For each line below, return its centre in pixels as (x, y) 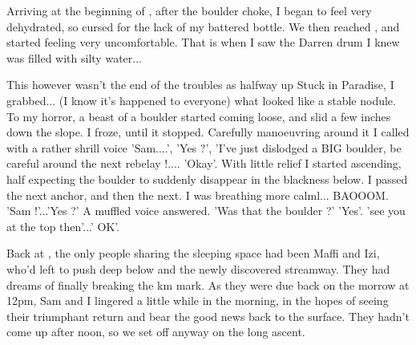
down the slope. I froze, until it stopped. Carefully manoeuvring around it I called (208, 132)
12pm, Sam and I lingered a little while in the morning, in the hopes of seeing (198, 300)
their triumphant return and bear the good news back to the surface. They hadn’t (208, 316)
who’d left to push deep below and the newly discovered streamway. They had (198, 268)
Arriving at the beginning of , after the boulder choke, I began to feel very (189, 10)
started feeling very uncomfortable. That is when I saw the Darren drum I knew (203, 42)
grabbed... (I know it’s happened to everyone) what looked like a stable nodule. (201, 100)
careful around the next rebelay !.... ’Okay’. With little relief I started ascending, (204, 163)
